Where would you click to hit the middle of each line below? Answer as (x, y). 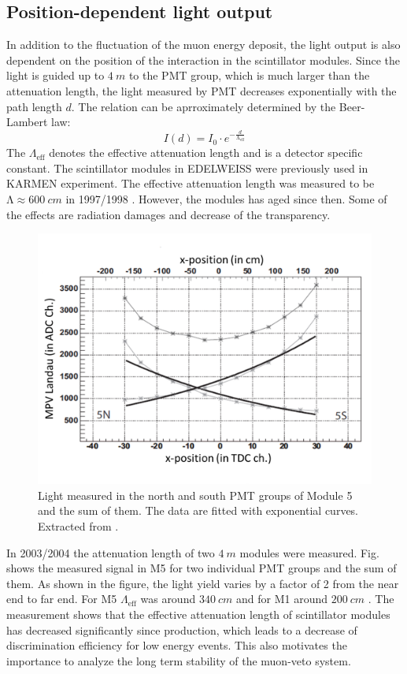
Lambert (27, 122)
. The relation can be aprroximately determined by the (203, 106)
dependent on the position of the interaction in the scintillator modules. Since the (203, 60)
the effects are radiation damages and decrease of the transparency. (168, 214)
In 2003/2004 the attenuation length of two (111, 552)
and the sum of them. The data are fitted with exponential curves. (198, 510)
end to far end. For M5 (62, 599)
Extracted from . (78, 525)
